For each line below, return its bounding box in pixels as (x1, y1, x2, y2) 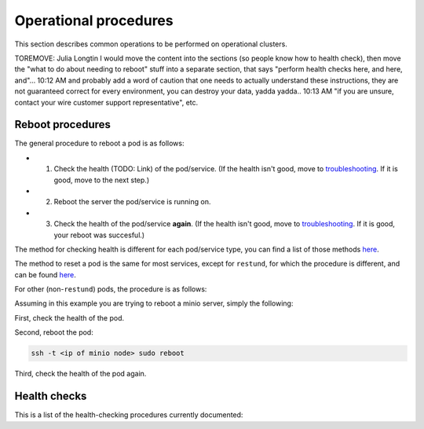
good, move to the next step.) (53, 175, 149, 185)
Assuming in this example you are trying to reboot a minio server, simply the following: (14, 299, 294, 308)
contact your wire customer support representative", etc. (14, 97, 199, 107)
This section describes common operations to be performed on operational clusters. (14, 39, 288, 49)
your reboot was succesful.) (53, 230, 145, 240)
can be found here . (14, 269, 76, 279)
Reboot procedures (14, 118, 111, 131)
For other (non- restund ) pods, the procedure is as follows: (14, 284, 207, 294)
